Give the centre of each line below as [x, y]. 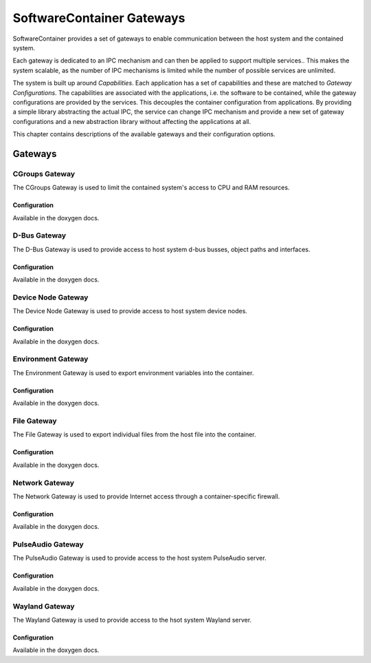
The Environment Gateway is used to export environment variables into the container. [133, 372]
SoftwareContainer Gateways [99, 18]
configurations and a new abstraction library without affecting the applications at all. [132, 121]
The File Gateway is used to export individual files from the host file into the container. [135, 434]
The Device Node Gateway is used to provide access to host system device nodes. [130, 311]
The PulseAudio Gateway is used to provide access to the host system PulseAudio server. [140, 558]
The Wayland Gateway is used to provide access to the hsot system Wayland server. [132, 620]
